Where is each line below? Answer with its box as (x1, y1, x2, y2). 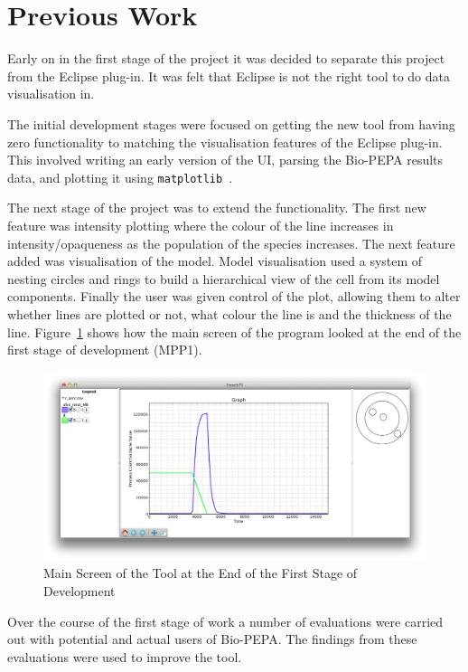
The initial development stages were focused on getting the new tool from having (7, 114, 455, 133)
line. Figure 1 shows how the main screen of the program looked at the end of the (7, 322, 462, 341)
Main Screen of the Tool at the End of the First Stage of (43, 563, 358, 582)
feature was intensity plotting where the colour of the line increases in (7, 215, 394, 234)
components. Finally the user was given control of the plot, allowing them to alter (7, 287, 461, 306)
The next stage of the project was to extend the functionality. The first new (7, 198, 426, 217)
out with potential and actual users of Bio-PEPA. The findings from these (7, 629, 417, 648)
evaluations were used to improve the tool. (7, 647, 242, 666)
